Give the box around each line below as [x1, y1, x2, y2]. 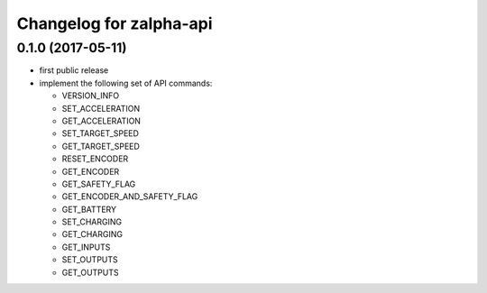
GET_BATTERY [61, 204, 117, 215]
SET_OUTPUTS [61, 254, 119, 265]
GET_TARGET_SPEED [61, 141, 140, 151]
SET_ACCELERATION [61, 103, 140, 114]
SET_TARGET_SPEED [61, 128, 140, 139]
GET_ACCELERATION [61, 115, 142, 126]
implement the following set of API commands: [39, 78, 213, 88]
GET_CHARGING [61, 229, 124, 240]
